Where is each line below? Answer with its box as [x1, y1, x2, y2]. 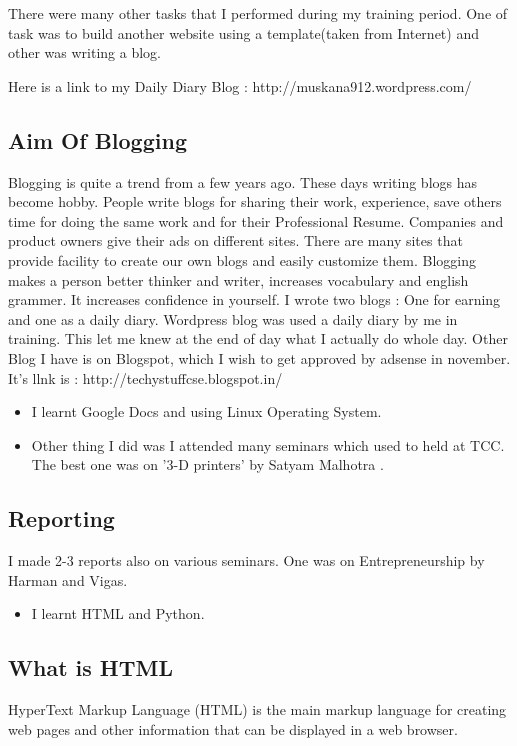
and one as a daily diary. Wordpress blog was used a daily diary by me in [8, 308, 458, 329]
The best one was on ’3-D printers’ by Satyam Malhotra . [31, 454, 384, 475]
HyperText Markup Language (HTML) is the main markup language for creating [8, 699, 507, 720]
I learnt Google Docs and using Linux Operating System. [31, 401, 382, 422]
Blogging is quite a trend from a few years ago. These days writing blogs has [8, 171, 477, 192]
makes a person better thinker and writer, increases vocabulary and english [8, 269, 469, 290]
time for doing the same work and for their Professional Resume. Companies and [8, 210, 504, 231]
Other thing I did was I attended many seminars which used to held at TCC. [31, 434, 505, 455]
